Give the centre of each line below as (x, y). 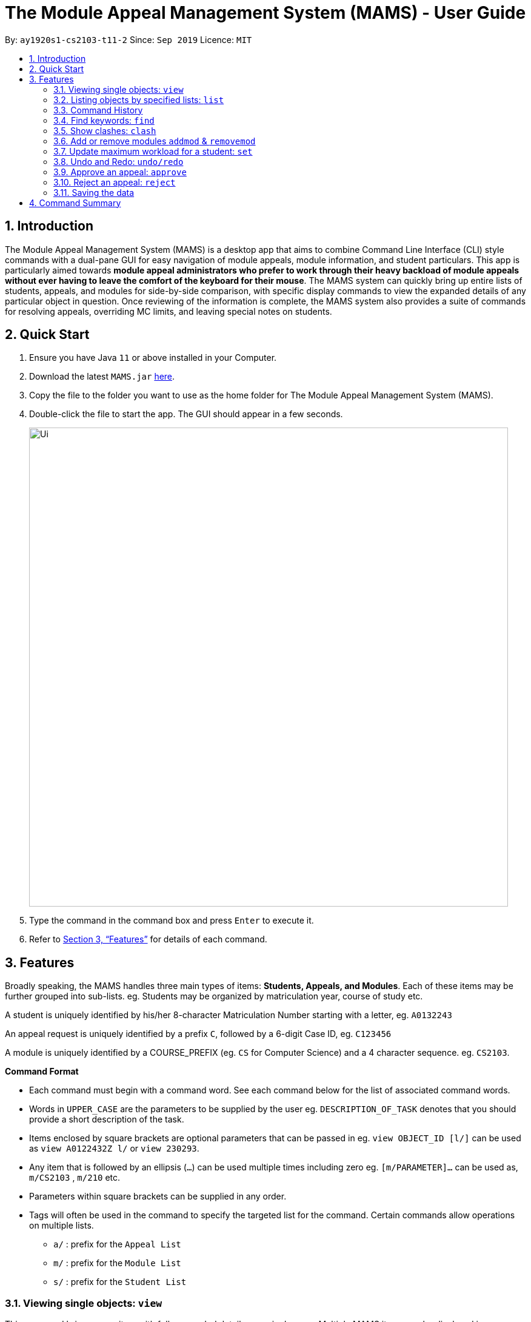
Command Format (42, 1072)
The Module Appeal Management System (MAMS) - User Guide (265, 13)
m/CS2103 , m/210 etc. (75, 1178)
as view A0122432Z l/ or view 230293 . (114, 1149)
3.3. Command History (98, 110)
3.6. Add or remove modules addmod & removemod (155, 141)
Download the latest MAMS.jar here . (102, 377)
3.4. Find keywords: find (104, 120)
